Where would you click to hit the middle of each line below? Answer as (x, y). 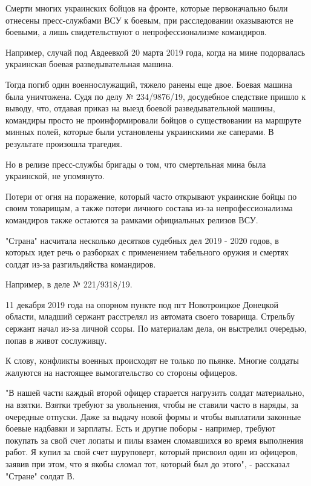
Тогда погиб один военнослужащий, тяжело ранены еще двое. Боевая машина (149, 84)
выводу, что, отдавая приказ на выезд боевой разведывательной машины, (140, 108)
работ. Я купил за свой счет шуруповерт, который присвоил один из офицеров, (152, 452)
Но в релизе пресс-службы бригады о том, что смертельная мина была (136, 164)
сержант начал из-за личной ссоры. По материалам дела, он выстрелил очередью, (156, 328)
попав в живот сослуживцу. (56, 340)
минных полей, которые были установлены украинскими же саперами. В (140, 132)
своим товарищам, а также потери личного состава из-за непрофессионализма (149, 208)
